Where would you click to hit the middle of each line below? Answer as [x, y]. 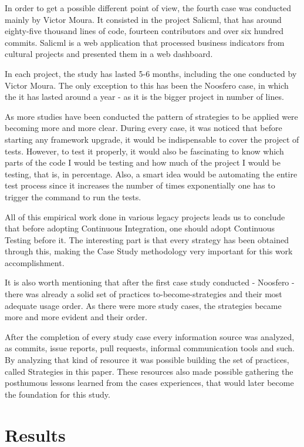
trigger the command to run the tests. [73, 196]
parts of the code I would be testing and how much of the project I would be [143, 162]
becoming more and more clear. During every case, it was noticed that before [143, 128]
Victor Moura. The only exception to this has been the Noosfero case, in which [147, 85]
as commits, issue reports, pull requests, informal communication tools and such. [150, 348]
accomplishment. [35, 262]
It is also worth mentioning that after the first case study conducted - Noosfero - [150, 282]
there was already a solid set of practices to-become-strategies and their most [143, 294]
